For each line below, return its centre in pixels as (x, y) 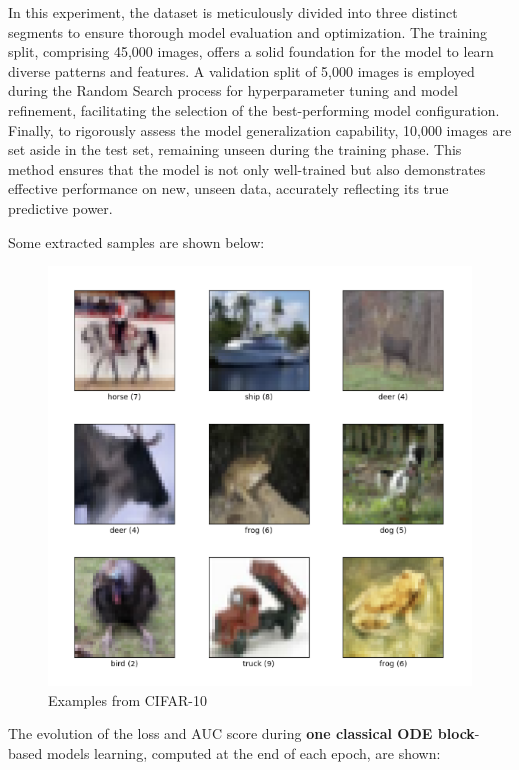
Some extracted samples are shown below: (136, 241)
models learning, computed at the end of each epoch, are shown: (243, 753)
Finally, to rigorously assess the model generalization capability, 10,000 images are (260, 129)
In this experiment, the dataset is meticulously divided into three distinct (233, 12)
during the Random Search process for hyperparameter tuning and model (233, 90)
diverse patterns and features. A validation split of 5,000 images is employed (241, 70)
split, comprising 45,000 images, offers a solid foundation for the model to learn (251, 51)
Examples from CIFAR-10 (127, 699)
